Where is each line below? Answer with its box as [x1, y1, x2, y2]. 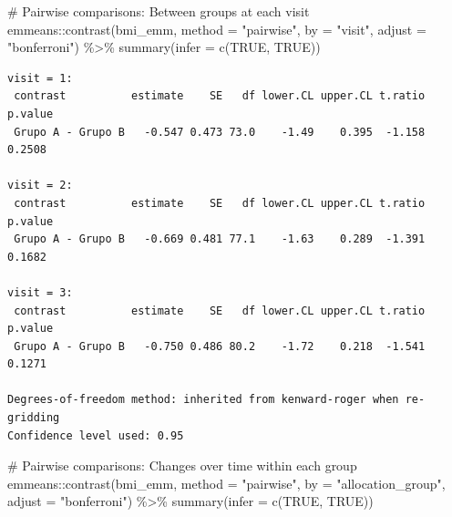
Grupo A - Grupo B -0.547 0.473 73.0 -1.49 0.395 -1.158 [14, 125, 426, 139]
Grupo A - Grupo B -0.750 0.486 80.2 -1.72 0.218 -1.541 [14, 339, 426, 353]
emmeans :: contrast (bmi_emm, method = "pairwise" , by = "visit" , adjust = [7, 19, 426, 38]
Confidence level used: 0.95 [7, 429, 184, 442]
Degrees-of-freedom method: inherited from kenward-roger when [7, 393, 399, 407]
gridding [7, 411, 60, 425]
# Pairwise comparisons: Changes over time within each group [7, 456, 357, 475]
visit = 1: [7, 71, 73, 85]
